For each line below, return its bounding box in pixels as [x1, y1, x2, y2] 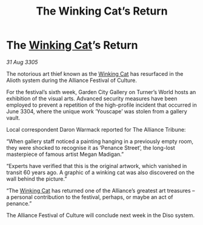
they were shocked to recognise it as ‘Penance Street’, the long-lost [6, 144, 176, 151]
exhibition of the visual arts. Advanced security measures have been [6, 95, 178, 102]
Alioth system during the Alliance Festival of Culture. [6, 76, 138, 84]
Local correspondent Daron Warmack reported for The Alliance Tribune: [6, 126, 186, 133]
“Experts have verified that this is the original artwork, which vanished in [6, 162, 187, 169]
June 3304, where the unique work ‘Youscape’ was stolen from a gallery [6, 107, 188, 115]
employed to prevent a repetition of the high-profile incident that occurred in [6, 101, 197, 109]
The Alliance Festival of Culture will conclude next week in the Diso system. [6, 211, 195, 219]
